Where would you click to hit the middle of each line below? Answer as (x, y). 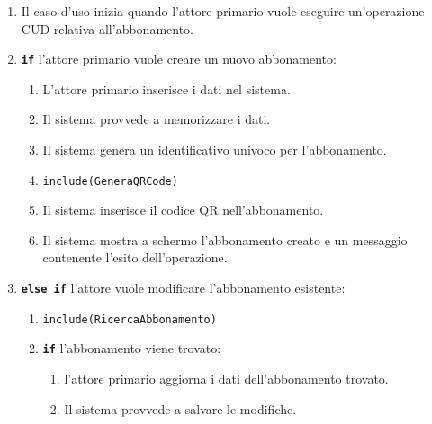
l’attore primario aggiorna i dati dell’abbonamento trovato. (226, 379)
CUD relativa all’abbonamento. (107, 28)
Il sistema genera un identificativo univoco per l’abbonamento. (215, 150)
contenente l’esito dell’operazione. (135, 257)
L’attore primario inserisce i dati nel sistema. (166, 88)
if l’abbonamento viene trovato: (132, 348)
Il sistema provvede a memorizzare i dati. (157, 119)
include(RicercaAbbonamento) (130, 319)
